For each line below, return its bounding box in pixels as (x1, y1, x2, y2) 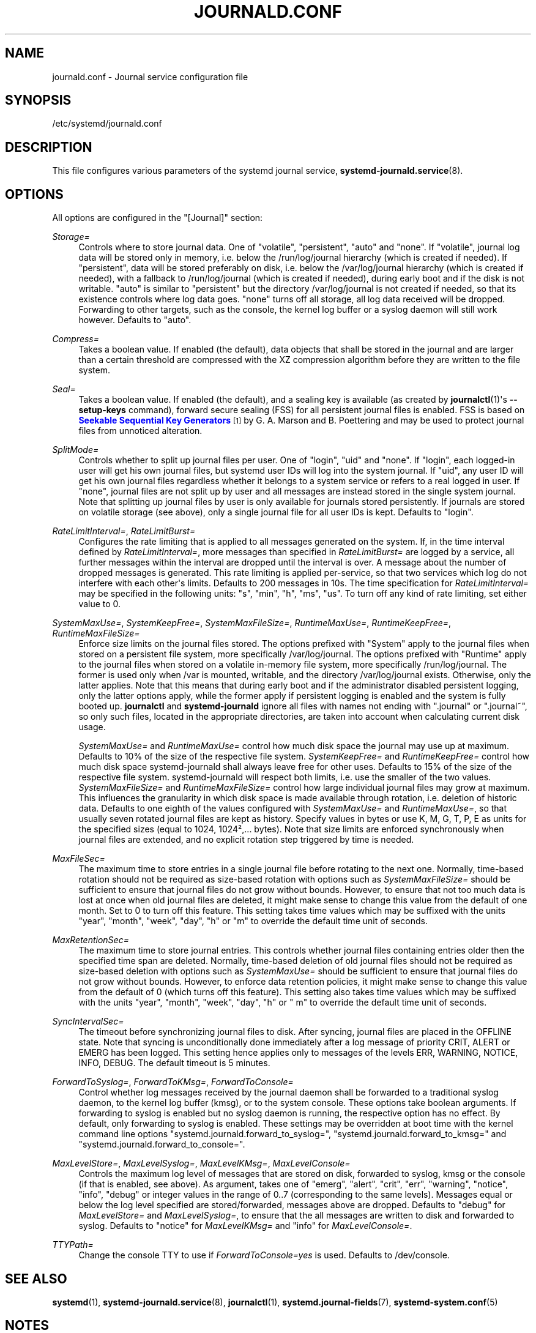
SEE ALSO (5, 1271, 67, 1286)
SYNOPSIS (5, 92, 72, 108)
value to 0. (78, 599, 121, 610)
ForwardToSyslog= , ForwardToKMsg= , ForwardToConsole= (52, 1077, 294, 1088)
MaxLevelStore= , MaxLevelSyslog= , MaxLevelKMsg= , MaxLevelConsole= (52, 1158, 351, 1169)
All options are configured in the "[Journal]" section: (52, 212, 263, 223)
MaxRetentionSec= (52, 935, 129, 946)
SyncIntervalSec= (52, 1016, 124, 1027)
